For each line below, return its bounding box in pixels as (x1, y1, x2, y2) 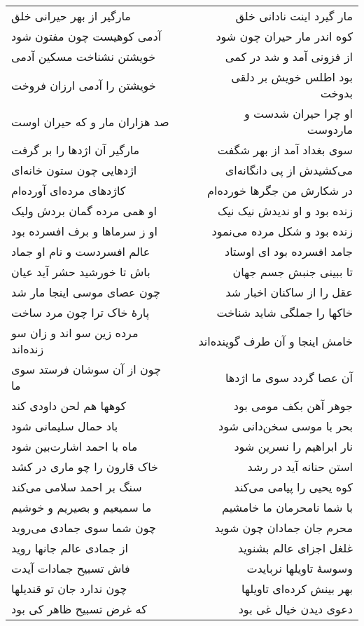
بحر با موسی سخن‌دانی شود (218, 418, 353, 434)
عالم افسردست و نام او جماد (11, 243, 150, 259)
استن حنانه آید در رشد (247, 458, 353, 475)
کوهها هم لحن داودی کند (11, 397, 127, 414)
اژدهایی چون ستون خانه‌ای (11, 162, 137, 178)
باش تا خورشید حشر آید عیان (11, 264, 150, 280)
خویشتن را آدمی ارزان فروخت (11, 76, 156, 93)
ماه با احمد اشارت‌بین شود (11, 438, 138, 454)
